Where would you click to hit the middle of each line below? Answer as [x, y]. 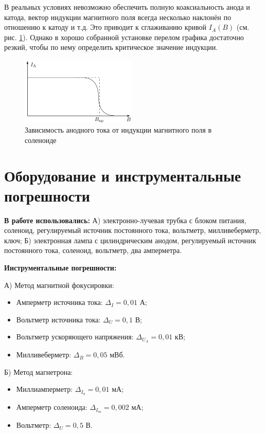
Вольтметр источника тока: [58, 319]
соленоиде [41, 140]
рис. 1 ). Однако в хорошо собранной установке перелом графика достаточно [124, 37]
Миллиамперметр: [45, 389]
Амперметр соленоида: [52, 407]
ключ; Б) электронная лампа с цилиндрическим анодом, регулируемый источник [130, 240]
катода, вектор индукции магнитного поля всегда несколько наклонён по [118, 17]
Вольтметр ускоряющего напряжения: [75, 337]
